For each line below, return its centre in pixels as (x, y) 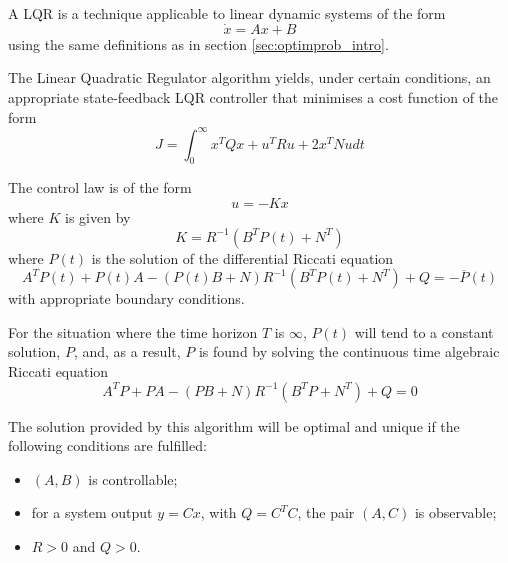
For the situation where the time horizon (133, 331)
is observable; (455, 512)
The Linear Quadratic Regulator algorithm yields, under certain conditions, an (249, 77)
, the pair (326, 512)
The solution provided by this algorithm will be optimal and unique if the (234, 425)
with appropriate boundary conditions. (126, 298)
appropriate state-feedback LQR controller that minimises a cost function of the (253, 97)
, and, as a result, (127, 351)
